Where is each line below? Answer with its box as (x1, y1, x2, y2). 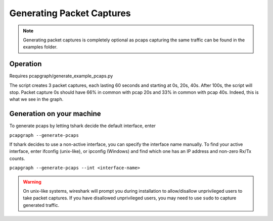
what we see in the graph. (9, 96, 64, 102)
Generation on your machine (9, 109, 101, 118)
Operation (9, 60, 42, 68)
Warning (23, 179, 41, 185)
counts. (9, 155, 25, 161)
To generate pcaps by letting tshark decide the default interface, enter (9, 123, 156, 129)
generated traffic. (23, 202, 60, 208)
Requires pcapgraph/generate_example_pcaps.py (9, 73, 113, 79)
